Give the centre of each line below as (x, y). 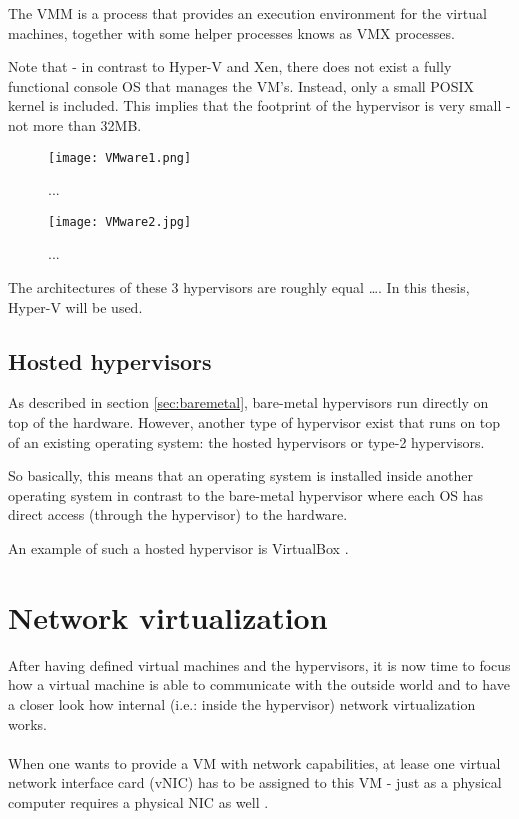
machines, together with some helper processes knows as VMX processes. (231, 32)
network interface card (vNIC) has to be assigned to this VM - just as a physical (255, 782)
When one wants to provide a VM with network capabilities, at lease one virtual (254, 762)
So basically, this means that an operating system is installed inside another (241, 475)
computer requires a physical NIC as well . (138, 801)
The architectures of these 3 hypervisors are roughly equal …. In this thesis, (239, 287)
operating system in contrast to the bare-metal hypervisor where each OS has (246, 494)
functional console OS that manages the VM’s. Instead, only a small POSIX (241, 85)
